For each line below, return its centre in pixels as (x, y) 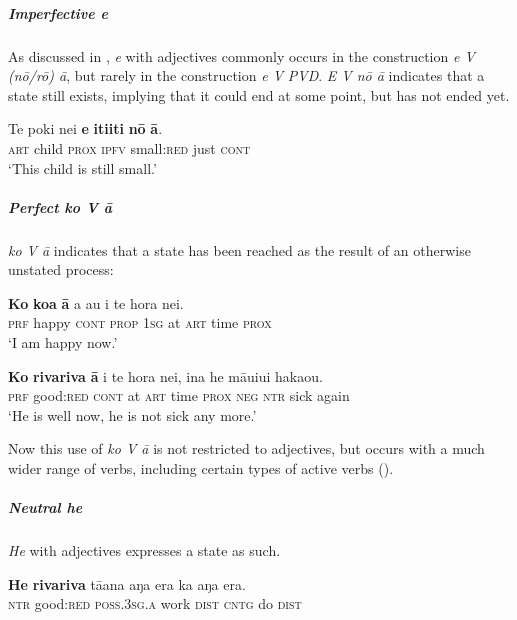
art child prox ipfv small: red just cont (129, 147)
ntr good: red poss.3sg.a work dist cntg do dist (155, 603)
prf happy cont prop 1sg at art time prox (140, 322)
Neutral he (45, 507)
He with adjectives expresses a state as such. (144, 550)
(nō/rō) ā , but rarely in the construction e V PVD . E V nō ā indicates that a (246, 75)
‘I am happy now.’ (63, 342)
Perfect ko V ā (60, 206)
